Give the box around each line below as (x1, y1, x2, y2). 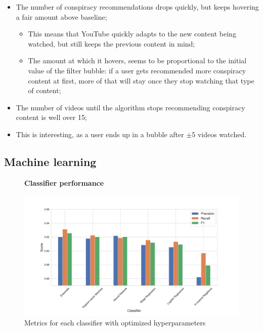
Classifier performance (24, 177, 104, 188)
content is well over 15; (16, 112, 87, 122)
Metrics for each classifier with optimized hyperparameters (24, 317, 206, 328)
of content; (28, 85, 61, 96)
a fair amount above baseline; (16, 11, 107, 22)
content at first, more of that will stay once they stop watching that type (28, 75, 254, 86)
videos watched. (197, 129, 247, 139)
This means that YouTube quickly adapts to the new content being (28, 28, 236, 39)
